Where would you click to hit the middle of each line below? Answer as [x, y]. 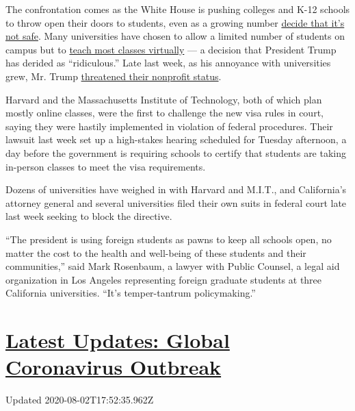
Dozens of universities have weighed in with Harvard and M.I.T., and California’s [176, 189]
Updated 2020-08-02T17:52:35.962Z [80, 400]
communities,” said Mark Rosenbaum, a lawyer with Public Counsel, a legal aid [173, 266]
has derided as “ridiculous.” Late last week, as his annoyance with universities [168, 63]
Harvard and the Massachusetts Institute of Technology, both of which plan [164, 99]
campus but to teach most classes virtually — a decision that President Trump [171, 49]
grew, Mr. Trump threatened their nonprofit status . [114, 76]
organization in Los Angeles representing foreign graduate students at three [164, 279]
